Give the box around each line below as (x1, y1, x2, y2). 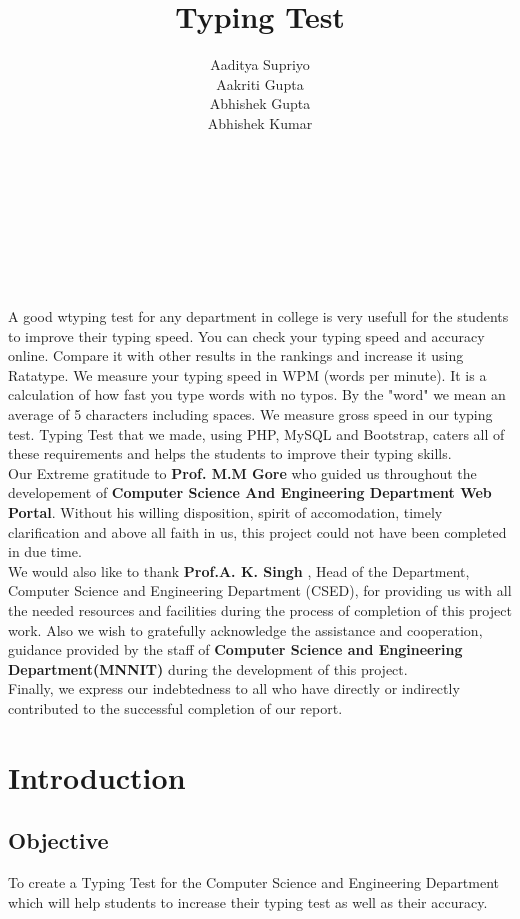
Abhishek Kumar (207, 112, 313, 133)
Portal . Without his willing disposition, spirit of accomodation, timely (8, 502, 443, 522)
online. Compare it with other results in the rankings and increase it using (8, 345, 464, 366)
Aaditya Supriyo (210, 54, 310, 75)
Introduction (8, 756, 186, 797)
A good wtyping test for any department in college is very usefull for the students (8, 306, 509, 327)
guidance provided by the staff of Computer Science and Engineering (8, 639, 463, 660)
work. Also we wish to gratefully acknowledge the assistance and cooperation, (8, 619, 483, 640)
